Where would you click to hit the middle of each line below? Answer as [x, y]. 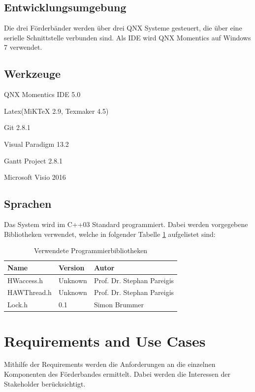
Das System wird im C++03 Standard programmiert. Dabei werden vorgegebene [126, 224]
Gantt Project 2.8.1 [33, 160]
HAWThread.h [30, 292]
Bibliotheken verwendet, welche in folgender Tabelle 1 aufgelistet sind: [110, 234]
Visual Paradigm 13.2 [36, 144]
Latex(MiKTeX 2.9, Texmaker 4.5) [56, 111]
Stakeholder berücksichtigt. [45, 383]
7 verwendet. [23, 47]
